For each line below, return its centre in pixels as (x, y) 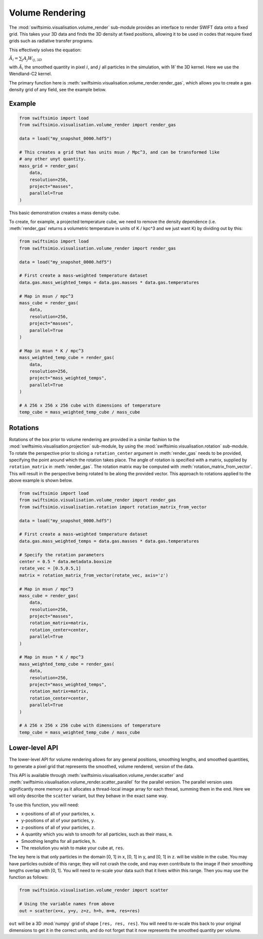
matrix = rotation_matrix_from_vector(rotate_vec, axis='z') (94, 575)
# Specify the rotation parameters (62, 555)
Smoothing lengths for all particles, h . (59, 841)
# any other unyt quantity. (53, 159)
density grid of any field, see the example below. (58, 90)
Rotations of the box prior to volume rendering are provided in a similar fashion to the (94, 439)
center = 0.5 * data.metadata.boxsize (66, 561)
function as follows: (29, 877)
